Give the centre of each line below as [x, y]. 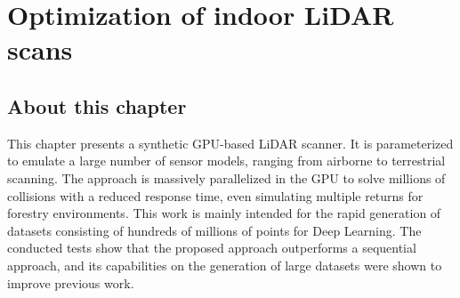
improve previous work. [71, 282]
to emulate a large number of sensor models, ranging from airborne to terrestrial [226, 161]
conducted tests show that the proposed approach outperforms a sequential [212, 248]
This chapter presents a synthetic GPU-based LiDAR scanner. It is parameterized [230, 143]
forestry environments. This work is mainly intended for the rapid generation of [224, 213]
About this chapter [97, 105]
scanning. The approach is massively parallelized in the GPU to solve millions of [226, 177]
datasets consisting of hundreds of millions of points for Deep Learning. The [214, 230]
